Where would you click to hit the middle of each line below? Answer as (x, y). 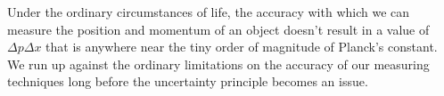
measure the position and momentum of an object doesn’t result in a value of (218, 29)
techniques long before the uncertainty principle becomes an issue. (188, 81)
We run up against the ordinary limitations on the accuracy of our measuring (218, 64)
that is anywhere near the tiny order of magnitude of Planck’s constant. (242, 47)
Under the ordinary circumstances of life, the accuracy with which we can (209, 12)
